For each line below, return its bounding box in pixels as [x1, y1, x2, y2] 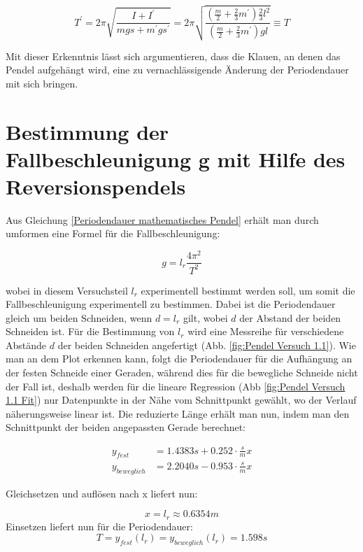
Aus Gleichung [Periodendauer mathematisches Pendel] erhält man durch [6, 212, 319, 227]
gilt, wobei [183, 310, 228, 325]
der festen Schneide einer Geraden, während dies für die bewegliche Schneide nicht [6, 365, 358, 380]
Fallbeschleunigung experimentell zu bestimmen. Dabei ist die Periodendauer [6, 297, 336, 311]
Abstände [6, 337, 47, 352]
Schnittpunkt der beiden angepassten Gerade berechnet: [6, 420, 246, 434]
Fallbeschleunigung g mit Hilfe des [6, 144, 346, 173]
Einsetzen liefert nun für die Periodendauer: [6, 518, 193, 533]
